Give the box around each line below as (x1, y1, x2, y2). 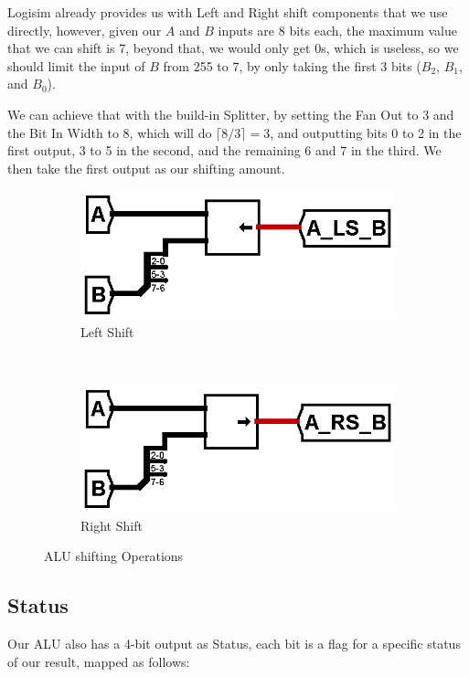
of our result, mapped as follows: (7, 651, 190, 671)
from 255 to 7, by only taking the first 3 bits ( (163, 56, 421, 75)
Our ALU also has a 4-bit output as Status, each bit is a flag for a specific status (7, 634, 461, 653)
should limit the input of (7, 56, 145, 75)
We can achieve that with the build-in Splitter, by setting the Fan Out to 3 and (7, 104, 454, 123)
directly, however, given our (7, 20, 162, 39)
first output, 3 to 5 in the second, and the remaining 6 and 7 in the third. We (7, 141, 442, 160)
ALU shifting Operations (44, 546, 184, 566)
